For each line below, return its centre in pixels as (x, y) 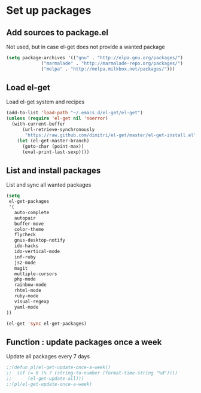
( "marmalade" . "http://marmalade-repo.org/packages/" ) (112, 63)
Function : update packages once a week (84, 342)
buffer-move (29, 224)
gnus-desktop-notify (40, 240)
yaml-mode (26, 307)
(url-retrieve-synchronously (58, 130)
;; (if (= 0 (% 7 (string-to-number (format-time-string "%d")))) (92, 373)
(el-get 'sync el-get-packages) (46, 324)
